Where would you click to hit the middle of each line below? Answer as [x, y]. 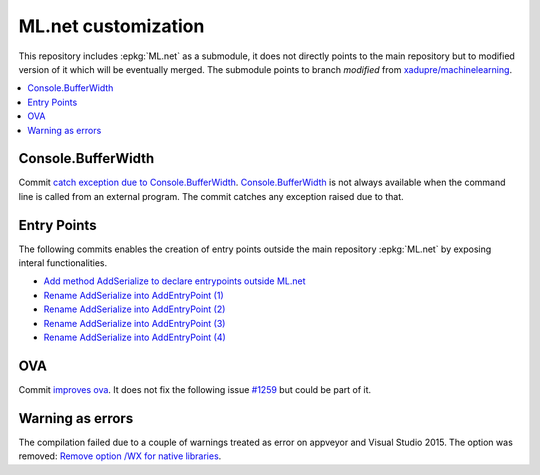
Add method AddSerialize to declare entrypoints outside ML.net [174, 281]
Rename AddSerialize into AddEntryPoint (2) [134, 309]
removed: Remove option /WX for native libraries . [120, 456]
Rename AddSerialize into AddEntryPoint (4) [135, 337]
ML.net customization [111, 26]
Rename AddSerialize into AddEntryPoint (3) [134, 323]
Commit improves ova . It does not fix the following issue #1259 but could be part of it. [195, 389]
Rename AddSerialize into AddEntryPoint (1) [133, 295]
